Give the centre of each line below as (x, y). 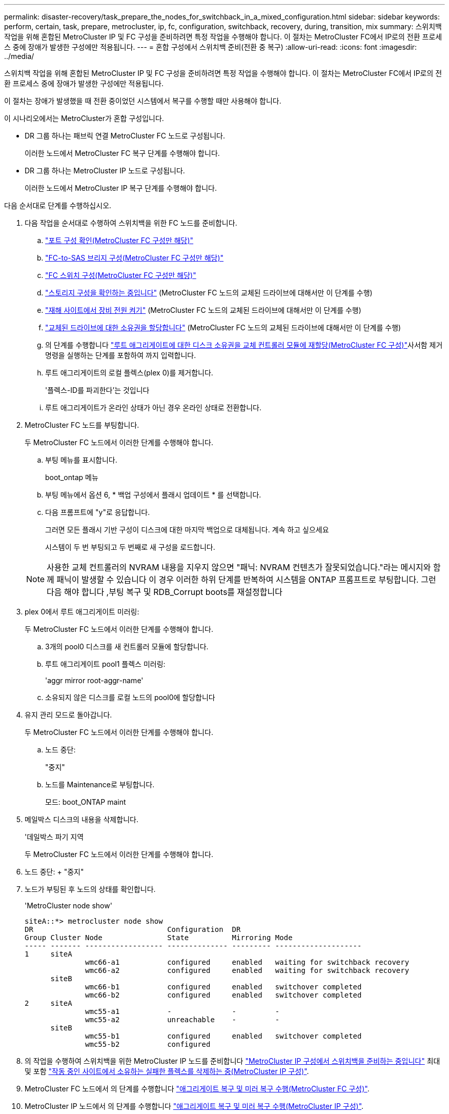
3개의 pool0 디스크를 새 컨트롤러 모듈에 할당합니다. (127, 646)
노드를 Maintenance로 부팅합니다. (100, 784)
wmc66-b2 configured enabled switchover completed (223, 995)
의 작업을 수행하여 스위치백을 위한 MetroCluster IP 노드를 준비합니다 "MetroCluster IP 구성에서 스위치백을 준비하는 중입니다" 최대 (232, 1061)
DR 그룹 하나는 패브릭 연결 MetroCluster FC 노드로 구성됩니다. (125, 136)
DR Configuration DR (133, 929)
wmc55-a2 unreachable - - (182, 1020)
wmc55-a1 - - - (182, 1011)
